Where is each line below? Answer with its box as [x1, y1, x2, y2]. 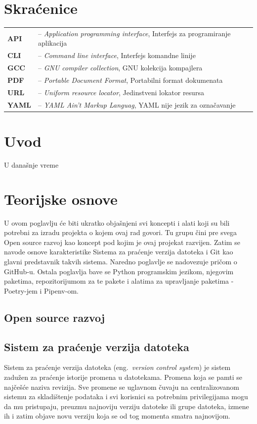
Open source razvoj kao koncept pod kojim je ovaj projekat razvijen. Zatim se [4, 237, 240, 247]
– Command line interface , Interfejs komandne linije [38, 50, 196, 61]
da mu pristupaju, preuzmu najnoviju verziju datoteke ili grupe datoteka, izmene [4, 401, 249, 411]
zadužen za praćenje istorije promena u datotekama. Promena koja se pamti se [4, 371, 242, 382]
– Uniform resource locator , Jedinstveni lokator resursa [38, 87, 204, 97]
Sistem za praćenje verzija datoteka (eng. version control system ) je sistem [4, 362, 231, 372]
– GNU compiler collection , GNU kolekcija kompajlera [38, 62, 203, 73]
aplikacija [38, 38, 67, 48]
